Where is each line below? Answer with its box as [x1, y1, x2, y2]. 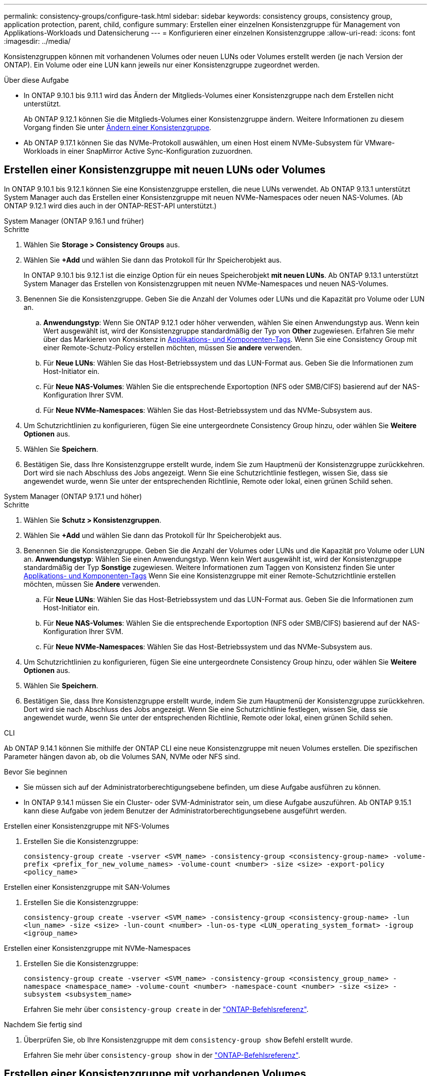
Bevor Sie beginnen [4, 767, 67, 776]
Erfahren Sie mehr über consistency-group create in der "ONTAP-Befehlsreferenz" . [24, 1005, 308, 1013]
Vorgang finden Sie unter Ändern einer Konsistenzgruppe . [24, 123, 212, 132]
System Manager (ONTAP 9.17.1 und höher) [4, 492, 142, 501]
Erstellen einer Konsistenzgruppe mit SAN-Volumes [4, 882, 170, 891]
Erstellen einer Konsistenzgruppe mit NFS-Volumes [4, 821, 170, 830]
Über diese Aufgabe [4, 76, 69, 84]
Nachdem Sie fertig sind [4, 1020, 82, 1029]
